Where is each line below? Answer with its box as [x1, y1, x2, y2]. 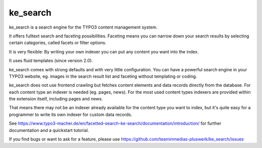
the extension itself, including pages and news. [9, 96, 103, 102]
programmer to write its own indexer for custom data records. [9, 112, 132, 117]
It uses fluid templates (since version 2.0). [9, 58, 93, 64]
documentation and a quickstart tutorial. [9, 127, 89, 133]
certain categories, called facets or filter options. [9, 40, 107, 46]
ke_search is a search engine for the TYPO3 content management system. [9, 24, 158, 30]
